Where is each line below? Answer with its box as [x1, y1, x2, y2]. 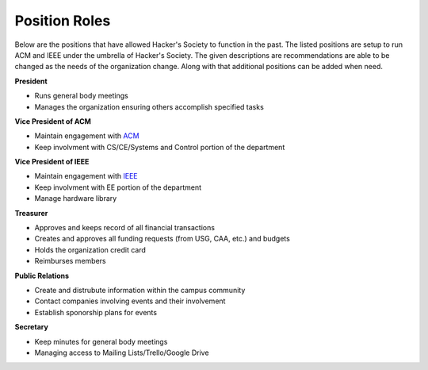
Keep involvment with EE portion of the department [34, 183, 202, 192]
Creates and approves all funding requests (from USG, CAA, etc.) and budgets [34, 234, 291, 244]
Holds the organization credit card [34, 245, 147, 254]
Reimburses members [34, 256, 106, 266]
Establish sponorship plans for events [34, 307, 158, 317]
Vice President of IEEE [14, 157, 90, 167]
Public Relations [14, 271, 70, 280]
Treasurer [14, 208, 48, 218]
